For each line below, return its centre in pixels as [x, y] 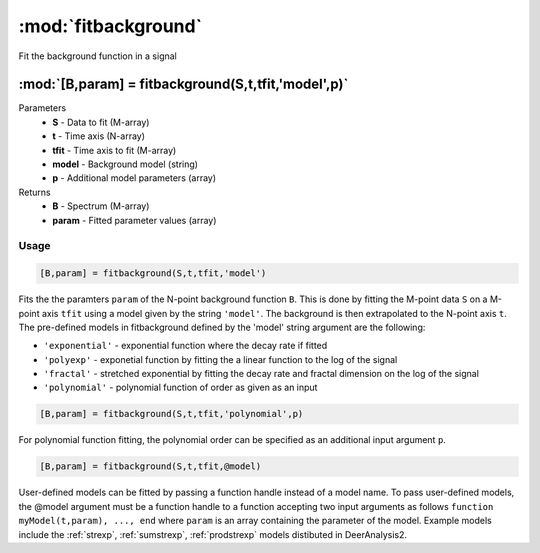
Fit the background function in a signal [97, 56]
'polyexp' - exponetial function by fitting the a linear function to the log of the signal [220, 359]
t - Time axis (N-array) [98, 136]
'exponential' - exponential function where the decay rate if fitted [185, 346]
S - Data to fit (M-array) [101, 122]
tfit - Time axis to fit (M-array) [114, 150]
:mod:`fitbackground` [110, 26]
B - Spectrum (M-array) [101, 206]
